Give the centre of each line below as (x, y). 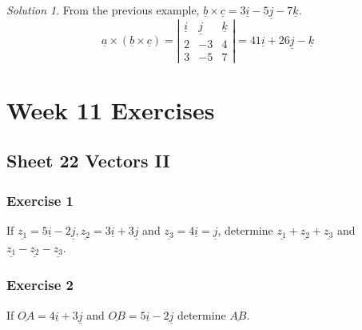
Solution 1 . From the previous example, (103, 10)
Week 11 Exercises (111, 109)
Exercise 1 (40, 200)
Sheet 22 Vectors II (88, 161)
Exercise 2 (40, 285)
